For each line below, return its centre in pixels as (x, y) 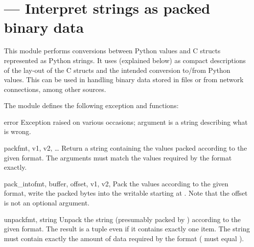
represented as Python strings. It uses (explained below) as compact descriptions (125, 60)
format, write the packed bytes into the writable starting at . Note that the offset (126, 193)
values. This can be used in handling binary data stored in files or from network (124, 79)
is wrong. (18, 131)
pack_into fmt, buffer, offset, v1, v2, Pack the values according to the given (116, 183)
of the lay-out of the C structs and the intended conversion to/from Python (117, 70)
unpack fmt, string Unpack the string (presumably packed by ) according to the (122, 219)
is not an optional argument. (47, 203)
